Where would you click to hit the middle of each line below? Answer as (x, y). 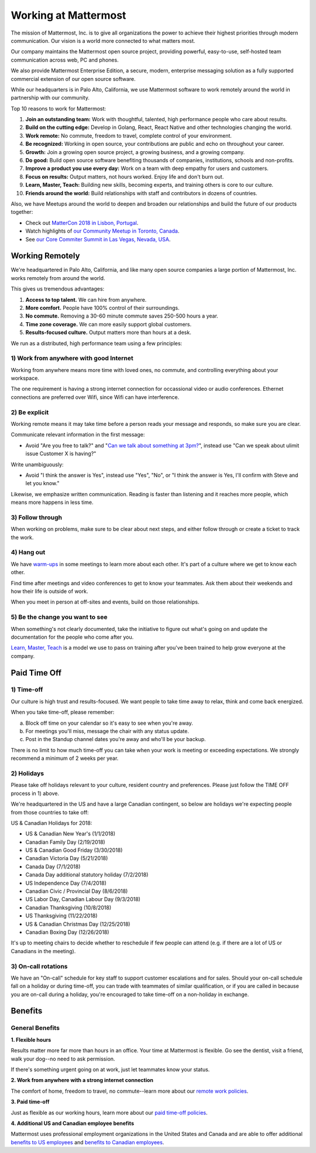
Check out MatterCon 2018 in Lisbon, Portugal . (82, 223)
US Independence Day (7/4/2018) (66, 883)
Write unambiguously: (37, 464)
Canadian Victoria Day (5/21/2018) (67, 858)
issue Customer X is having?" (61, 453)
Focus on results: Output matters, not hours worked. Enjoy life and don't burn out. (125, 176)
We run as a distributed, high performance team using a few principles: (97, 343)
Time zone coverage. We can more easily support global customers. (109, 324)
